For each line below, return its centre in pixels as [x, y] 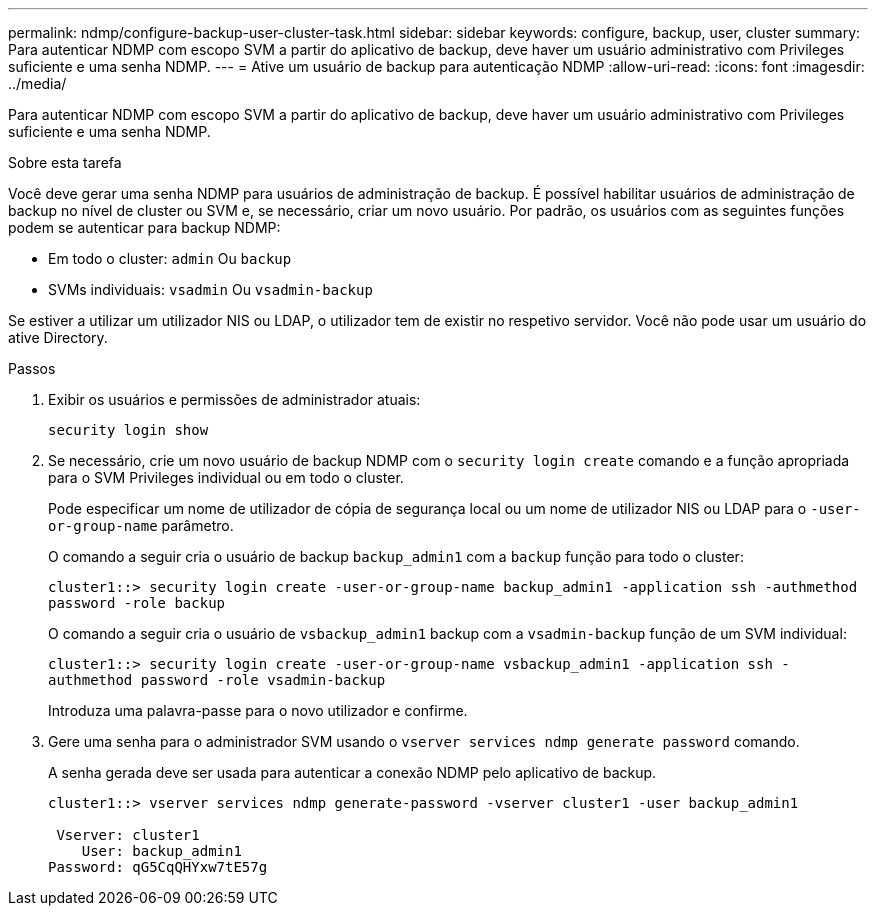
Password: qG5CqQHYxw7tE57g [158, 867]
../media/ [37, 83]
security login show [128, 430]
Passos [32, 368]
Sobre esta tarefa [65, 162]
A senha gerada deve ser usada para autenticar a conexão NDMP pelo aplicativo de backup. [352, 772]
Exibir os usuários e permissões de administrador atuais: [234, 399]
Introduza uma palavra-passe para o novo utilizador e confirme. [258, 710]
